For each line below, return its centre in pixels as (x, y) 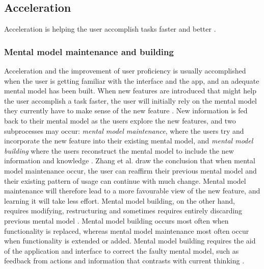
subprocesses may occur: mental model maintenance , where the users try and (124, 130)
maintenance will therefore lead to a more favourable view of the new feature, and (132, 191)
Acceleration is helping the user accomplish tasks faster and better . (110, 29)
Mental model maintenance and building (89, 51)
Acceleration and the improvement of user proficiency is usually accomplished (125, 71)
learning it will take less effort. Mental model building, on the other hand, (120, 200)
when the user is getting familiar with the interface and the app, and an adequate (132, 80)
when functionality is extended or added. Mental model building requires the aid (130, 241)
